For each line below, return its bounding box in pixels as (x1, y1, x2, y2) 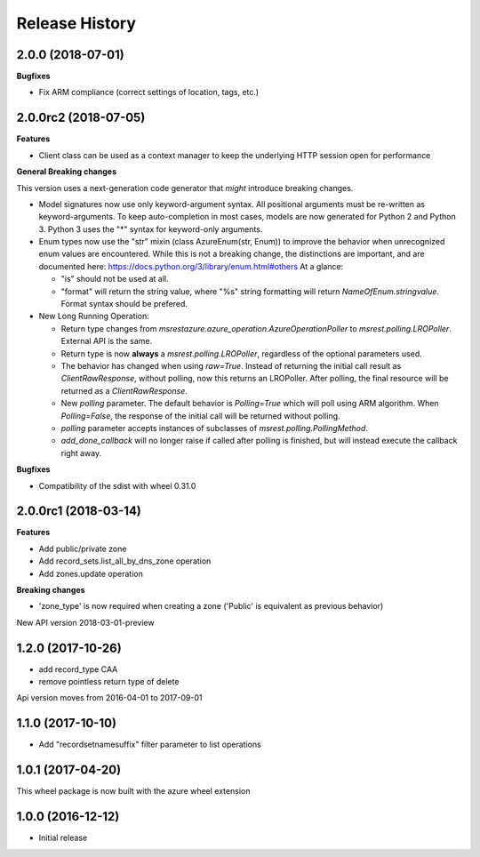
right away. (60, 447, 102, 458)
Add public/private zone (38, 543, 127, 554)
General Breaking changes (16, 166, 117, 177)
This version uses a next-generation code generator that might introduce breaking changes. (16, 182, 354, 193)
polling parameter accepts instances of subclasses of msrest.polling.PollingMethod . (60, 422, 369, 433)
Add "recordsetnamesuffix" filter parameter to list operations (38, 739, 261, 750)
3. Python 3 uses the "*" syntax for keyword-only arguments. (38, 223, 263, 235)
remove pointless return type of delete (38, 677, 180, 687)
